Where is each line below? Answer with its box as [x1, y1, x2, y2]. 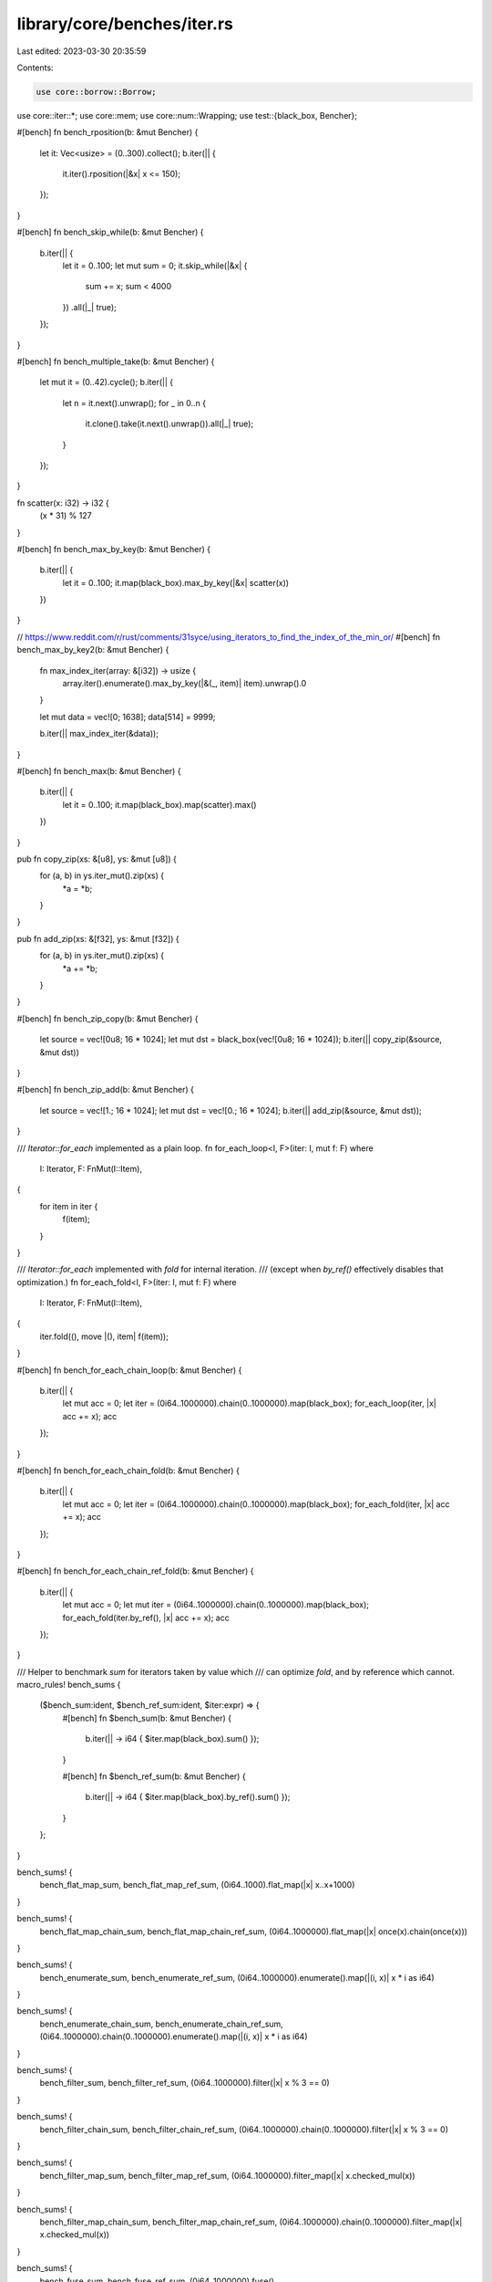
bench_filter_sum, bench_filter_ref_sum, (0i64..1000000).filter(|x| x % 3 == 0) [39, 2078, 330, 2088]
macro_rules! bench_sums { [16, 1680, 121, 1691]
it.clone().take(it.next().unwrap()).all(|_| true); [85, 418, 254, 429]
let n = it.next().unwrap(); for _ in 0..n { [62, 397, 207, 408]
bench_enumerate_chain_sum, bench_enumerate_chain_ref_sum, [39, 2018, 284, 2029]
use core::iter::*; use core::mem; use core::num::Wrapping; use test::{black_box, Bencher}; [16, 110, 358, 120]
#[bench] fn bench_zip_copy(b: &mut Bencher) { [16, 1013, 200, 1024]
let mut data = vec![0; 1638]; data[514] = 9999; [39, 711, 216, 722]
